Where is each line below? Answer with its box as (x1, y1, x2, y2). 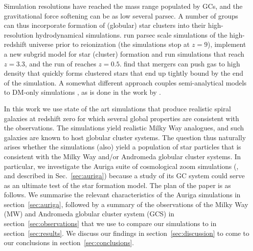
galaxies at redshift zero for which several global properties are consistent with (4, 113, 239, 123)
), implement (207, 39, 246, 49)
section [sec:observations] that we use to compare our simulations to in (4, 218, 217, 229)
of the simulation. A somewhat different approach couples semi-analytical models (4, 77, 247, 87)
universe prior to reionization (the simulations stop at (29, 39, 190, 49)
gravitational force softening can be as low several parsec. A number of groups (4, 10, 238, 21)
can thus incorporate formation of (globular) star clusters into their (4, 20, 206, 30)
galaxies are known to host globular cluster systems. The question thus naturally (4, 132, 246, 142)
